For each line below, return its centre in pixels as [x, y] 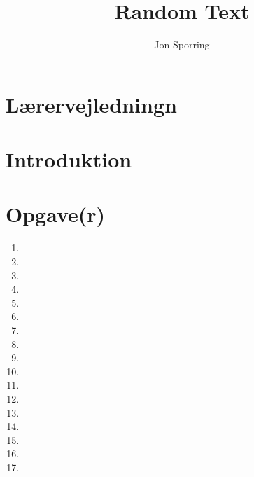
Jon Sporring [182, 44]
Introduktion [69, 159]
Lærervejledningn [91, 104]
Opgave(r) [56, 214]
